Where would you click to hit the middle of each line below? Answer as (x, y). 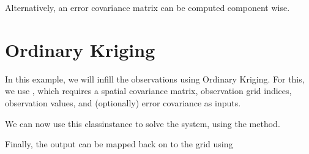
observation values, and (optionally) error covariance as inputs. (123, 102)
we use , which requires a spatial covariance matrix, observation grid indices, (148, 91)
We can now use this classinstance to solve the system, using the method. (143, 123)
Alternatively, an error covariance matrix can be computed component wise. (147, 7)
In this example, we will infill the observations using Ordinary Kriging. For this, (155, 79)
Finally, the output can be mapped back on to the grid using (119, 144)
